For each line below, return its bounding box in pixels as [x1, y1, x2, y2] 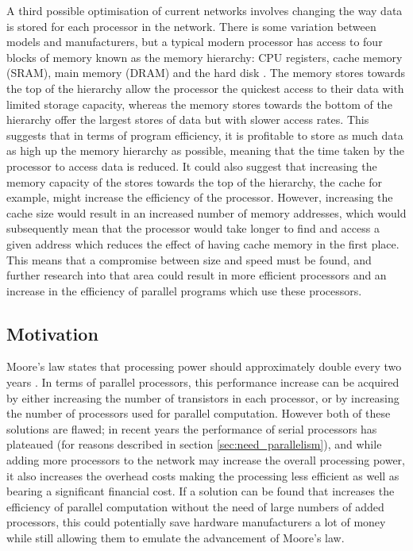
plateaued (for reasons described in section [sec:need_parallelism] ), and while [6, 436, 382, 453]
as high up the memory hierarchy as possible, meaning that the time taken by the [6, 142, 404, 159]
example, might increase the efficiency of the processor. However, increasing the [6, 189, 393, 206]
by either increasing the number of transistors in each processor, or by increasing [6, 389, 399, 406]
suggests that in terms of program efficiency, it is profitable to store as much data [6, 126, 403, 143]
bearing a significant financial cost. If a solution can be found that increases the [6, 483, 395, 499]
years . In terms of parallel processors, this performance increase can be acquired [6, 374, 399, 391]
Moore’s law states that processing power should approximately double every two [6, 358, 402, 375]
